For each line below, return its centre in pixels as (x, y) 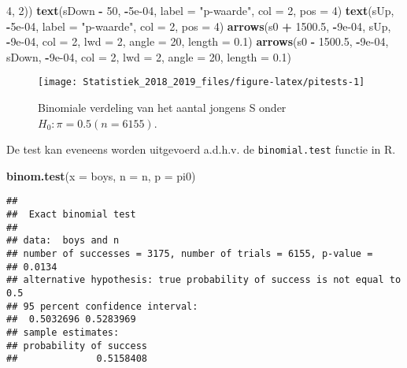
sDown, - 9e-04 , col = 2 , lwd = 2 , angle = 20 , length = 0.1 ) (149, 56)
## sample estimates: (63, 333)
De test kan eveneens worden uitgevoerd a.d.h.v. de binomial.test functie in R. (201, 149)
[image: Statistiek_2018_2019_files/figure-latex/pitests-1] (202, 82)
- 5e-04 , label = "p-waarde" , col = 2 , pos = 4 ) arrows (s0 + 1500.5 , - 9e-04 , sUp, (199, 26)
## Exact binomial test (71, 215)
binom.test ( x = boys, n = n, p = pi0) (101, 175)
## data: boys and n (63, 241)
